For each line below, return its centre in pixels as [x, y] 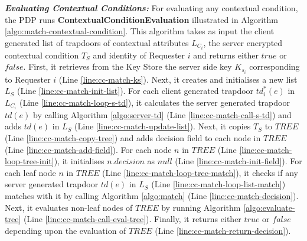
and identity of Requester [139, 55]
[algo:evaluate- [269, 207]
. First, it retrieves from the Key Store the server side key [128, 66]
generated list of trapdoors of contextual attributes [97, 42]
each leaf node [30, 172]
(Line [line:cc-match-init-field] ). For [239, 161]
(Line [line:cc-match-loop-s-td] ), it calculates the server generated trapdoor [154, 102]
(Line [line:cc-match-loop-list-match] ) [218, 184]
